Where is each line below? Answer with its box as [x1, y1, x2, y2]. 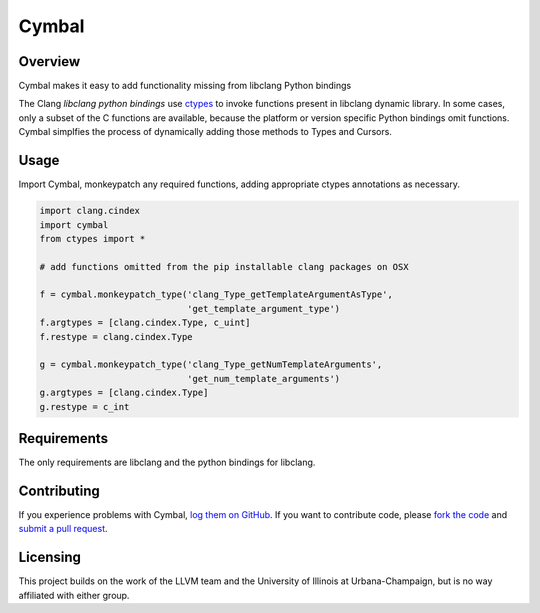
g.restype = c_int [39, 401, 130, 412]
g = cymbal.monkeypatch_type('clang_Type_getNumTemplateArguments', [39, 359, 383, 370]
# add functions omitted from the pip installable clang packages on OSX [39, 261, 409, 272]
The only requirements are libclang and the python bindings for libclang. [18, 456, 316, 469]
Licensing [18, 549, 82, 566]
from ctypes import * [39, 233, 146, 244]
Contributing [18, 482, 100, 499]
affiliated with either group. [18, 589, 130, 601]
